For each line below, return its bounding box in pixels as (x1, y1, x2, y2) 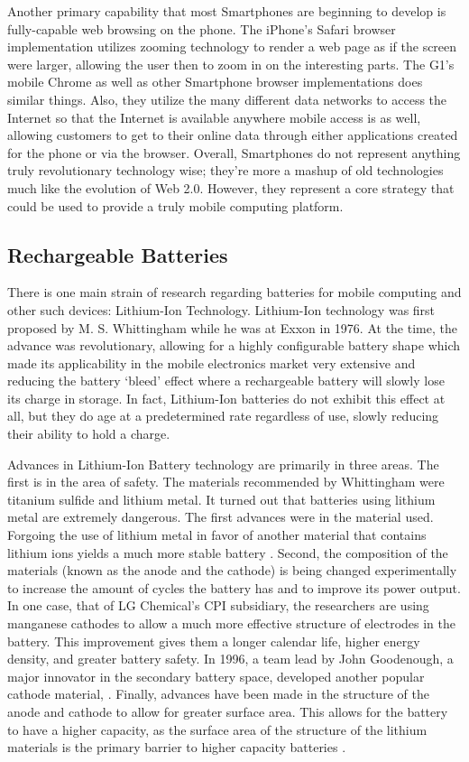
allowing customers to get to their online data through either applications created (7, 125, 458, 144)
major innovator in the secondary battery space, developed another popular (7, 666, 425, 685)
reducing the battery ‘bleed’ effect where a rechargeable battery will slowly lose (7, 371, 445, 390)
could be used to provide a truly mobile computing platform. (7, 196, 344, 215)
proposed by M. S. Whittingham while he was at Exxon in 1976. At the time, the (7, 318, 457, 337)
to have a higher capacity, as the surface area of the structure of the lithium (7, 720, 428, 739)
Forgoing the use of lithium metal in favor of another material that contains (7, 525, 427, 544)
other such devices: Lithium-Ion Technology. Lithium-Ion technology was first (7, 300, 436, 319)
